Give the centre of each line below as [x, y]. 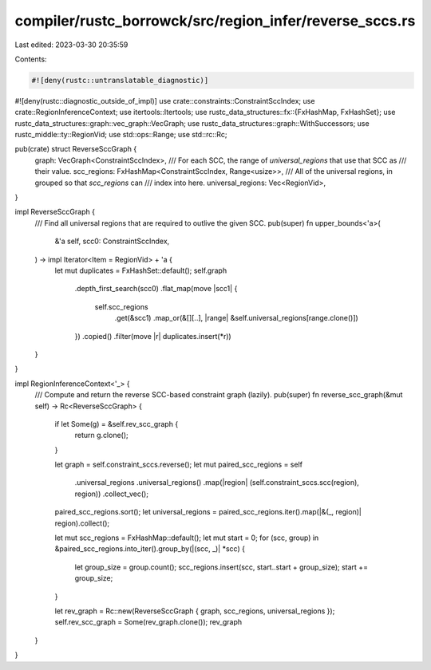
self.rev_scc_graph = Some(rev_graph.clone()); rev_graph [148, 622]
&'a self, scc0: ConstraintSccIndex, [112, 241]
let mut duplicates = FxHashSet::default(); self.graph [141, 270]
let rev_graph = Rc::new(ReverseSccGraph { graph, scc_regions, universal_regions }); [195, 611]
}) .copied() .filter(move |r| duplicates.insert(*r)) [153, 336]
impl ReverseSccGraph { [55, 212]
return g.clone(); [102, 436]
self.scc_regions [121, 306]
